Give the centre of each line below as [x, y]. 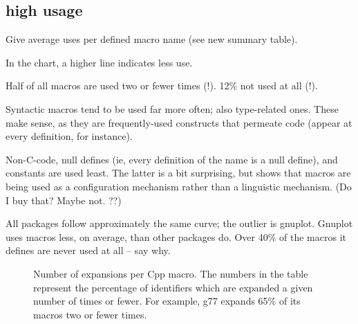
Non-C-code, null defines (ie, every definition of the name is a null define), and [172, 159]
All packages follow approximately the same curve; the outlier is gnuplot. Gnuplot [179, 223]
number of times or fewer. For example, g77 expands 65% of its [167, 301]
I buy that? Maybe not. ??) [64, 200]
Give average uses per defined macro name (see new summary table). [152, 39]
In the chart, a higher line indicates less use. [99, 62]
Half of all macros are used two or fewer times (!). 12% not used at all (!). [162, 85]
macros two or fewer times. [90, 314]
